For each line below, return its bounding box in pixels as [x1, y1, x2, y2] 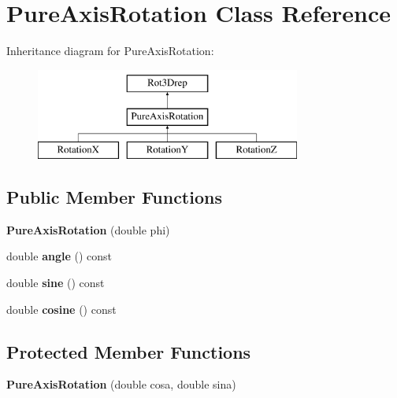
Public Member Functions [6, 185, 222, 209]
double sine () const [6, 275, 105, 291]
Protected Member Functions [6, 339, 251, 363]
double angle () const [6, 248, 112, 264]
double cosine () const [6, 300, 117, 317]
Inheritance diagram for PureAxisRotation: [6, 42, 214, 59]
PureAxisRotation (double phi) [6, 221, 170, 238]
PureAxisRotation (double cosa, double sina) [6, 376, 236, 392]
